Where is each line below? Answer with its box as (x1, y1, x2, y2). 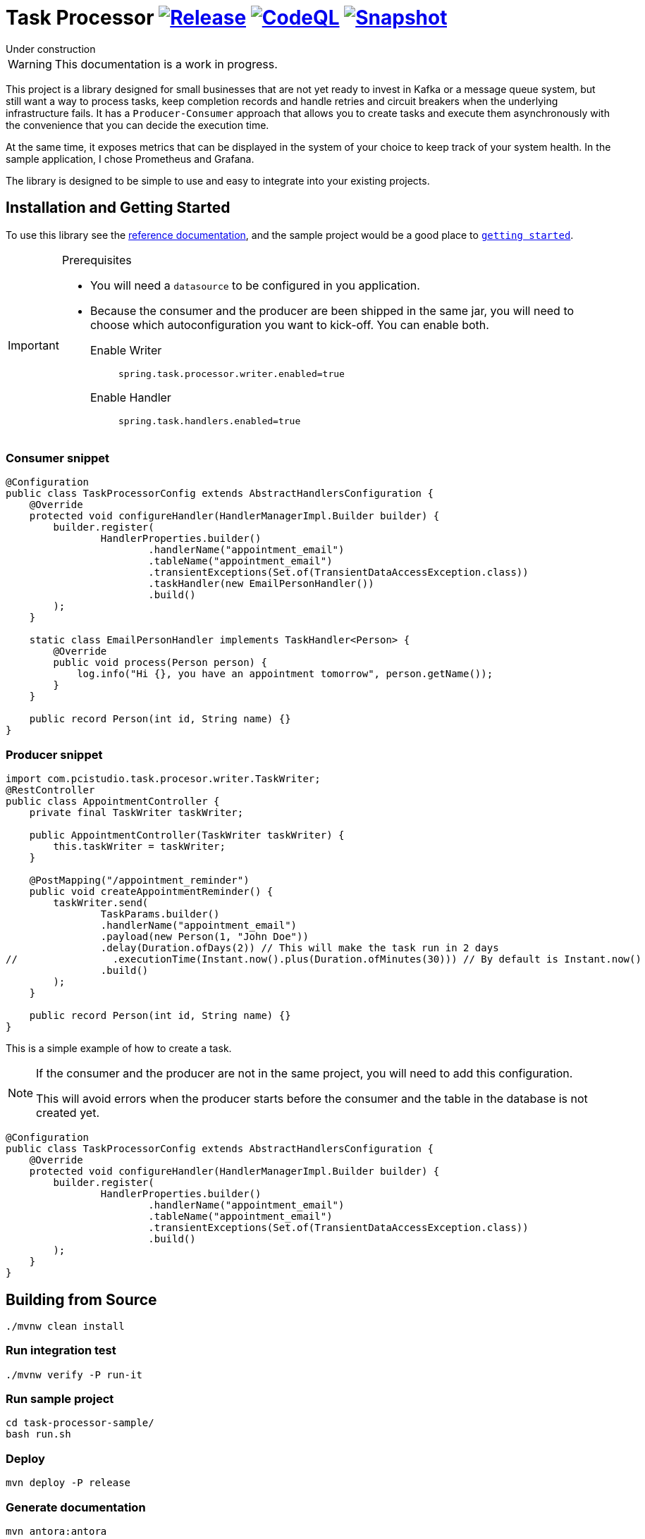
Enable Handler (90, 390, 171, 404)
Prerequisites (61, 252, 132, 267)
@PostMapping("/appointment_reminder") (29, 874, 250, 886)
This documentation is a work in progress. (54, 56, 278, 71)
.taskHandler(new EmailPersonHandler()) (148, 578, 374, 590)
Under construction (6, 42, 96, 55)
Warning (8, 56, 52, 71)
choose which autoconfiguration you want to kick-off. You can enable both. (90, 317, 489, 332)
